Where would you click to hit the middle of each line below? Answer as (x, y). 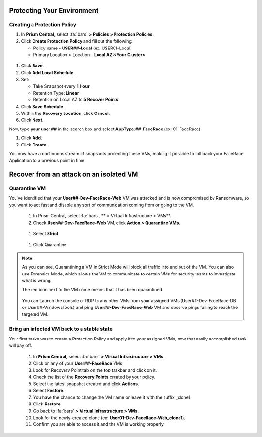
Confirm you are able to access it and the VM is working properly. (99, 424)
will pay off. (21, 346)
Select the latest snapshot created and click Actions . (86, 384)
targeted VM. (35, 314)
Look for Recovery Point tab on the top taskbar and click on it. (95, 370)
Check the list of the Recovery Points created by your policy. (94, 377)
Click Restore (47, 404)
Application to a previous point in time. (47, 161)
